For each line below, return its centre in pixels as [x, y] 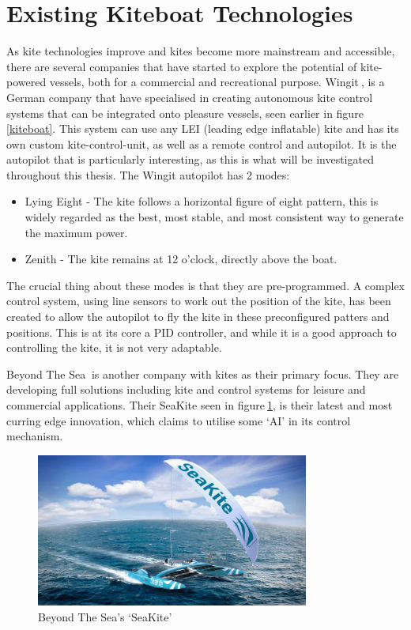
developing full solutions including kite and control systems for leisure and [186, 389]
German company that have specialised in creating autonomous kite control [190, 97]
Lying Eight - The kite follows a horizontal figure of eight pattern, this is [202, 201]
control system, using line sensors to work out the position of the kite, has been [199, 301]
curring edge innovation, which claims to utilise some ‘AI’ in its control [179, 420]
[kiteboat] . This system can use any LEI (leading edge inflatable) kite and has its [203, 128]
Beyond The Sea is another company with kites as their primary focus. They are [203, 373]
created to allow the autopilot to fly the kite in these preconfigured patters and [198, 317]
